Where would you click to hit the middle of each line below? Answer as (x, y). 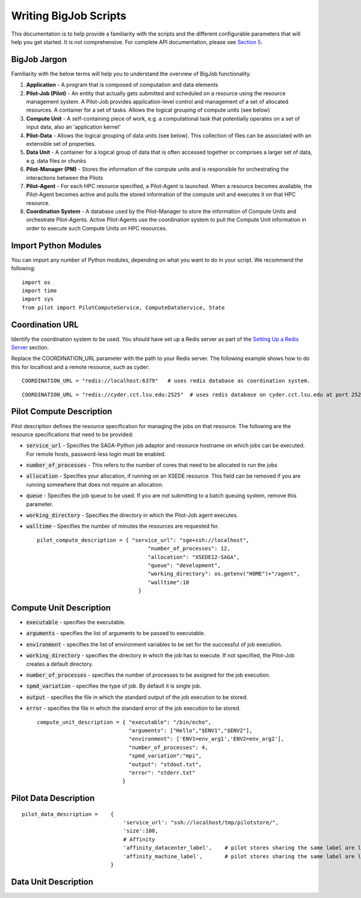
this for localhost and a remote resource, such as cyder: (80, 367)
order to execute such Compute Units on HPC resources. (97, 228)
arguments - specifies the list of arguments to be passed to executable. (116, 633)
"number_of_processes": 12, (189, 549)
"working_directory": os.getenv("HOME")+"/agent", (224, 574)
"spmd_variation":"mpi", (165, 756)
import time (39, 290)
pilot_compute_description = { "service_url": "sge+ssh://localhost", (143, 540)
